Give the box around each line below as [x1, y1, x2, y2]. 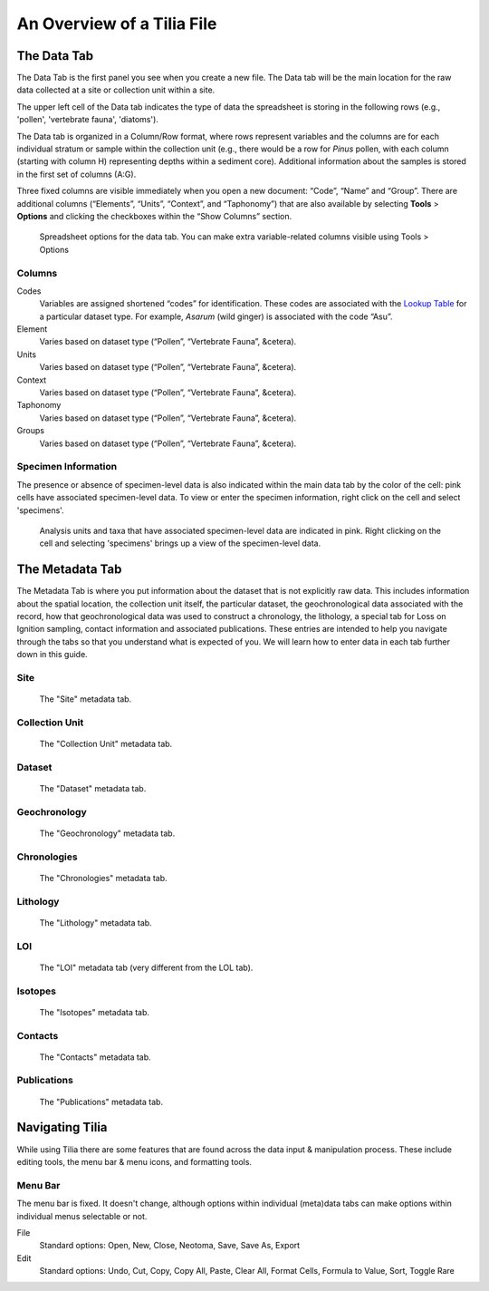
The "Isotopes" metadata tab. [39, 1006, 149, 1017]
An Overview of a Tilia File [16, 14, 217, 34]
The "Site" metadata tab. [39, 694, 132, 704]
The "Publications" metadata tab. [39, 1096, 163, 1107]
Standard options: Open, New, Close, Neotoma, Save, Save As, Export [39, 1240, 301, 1251]
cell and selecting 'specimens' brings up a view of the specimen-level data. [39, 538, 321, 548]
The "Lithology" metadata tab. [39, 917, 153, 928]
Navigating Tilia [16, 1120, 108, 1135]
